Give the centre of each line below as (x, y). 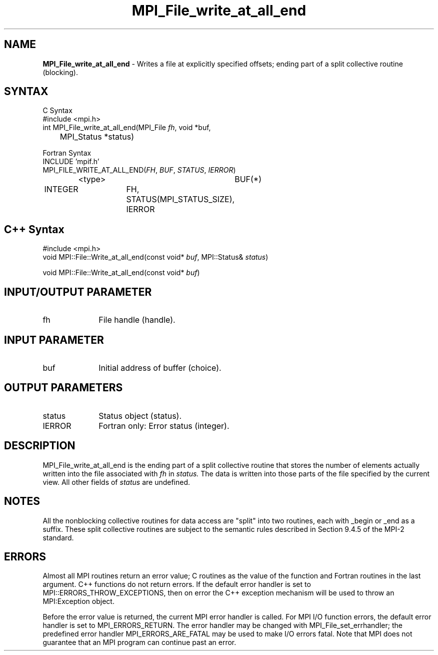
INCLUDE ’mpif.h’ (71, 162)
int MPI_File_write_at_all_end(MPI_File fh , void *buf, (127, 128)
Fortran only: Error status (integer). (164, 426)
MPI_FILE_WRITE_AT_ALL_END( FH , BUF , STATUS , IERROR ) (139, 170)
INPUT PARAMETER (54, 340)
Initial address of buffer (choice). (160, 368)
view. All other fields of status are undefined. (116, 482)
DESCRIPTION (40, 446)
